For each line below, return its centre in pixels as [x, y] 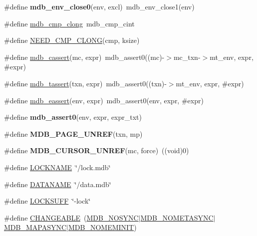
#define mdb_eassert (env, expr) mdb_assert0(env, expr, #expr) [104, 100]
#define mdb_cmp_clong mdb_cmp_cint [69, 23]
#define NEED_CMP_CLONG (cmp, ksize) [72, 40]
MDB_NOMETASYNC [177, 217]
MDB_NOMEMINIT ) [102, 227]
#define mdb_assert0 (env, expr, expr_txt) [73, 117]
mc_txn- [187, 57]
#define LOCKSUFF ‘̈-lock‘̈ [47, 201]
